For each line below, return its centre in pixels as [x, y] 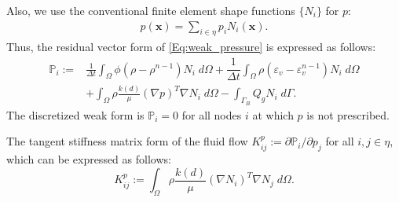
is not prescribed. [348, 114]
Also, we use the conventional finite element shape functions [151, 10]
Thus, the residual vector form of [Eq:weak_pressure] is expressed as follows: [191, 47]
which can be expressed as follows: [89, 159]
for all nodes [212, 114]
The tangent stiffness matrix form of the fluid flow [127, 141]
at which [273, 114]
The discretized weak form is [75, 114]
